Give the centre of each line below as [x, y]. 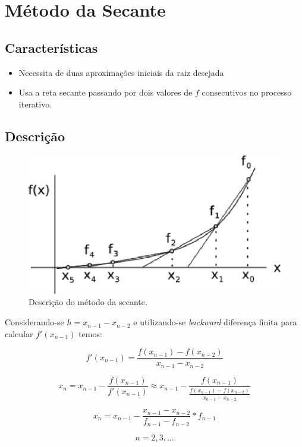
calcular [19, 333]
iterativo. [35, 104]
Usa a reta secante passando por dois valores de [106, 92]
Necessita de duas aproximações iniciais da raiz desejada [121, 72]
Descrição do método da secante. [88, 302]
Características [51, 47]
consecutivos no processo [247, 92]
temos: [90, 333]
